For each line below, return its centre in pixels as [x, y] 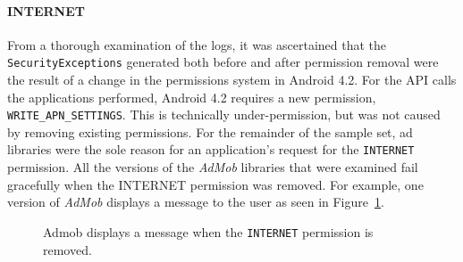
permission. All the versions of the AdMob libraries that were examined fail [213, 167]
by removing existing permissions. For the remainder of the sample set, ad [210, 131]
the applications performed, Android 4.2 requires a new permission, [192, 97]
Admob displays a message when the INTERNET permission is [208, 231]
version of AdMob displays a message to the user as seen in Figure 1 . [196, 202]
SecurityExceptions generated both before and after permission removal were [223, 62]
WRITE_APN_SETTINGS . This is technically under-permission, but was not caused [224, 115]
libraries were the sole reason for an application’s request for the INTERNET [211, 149]
